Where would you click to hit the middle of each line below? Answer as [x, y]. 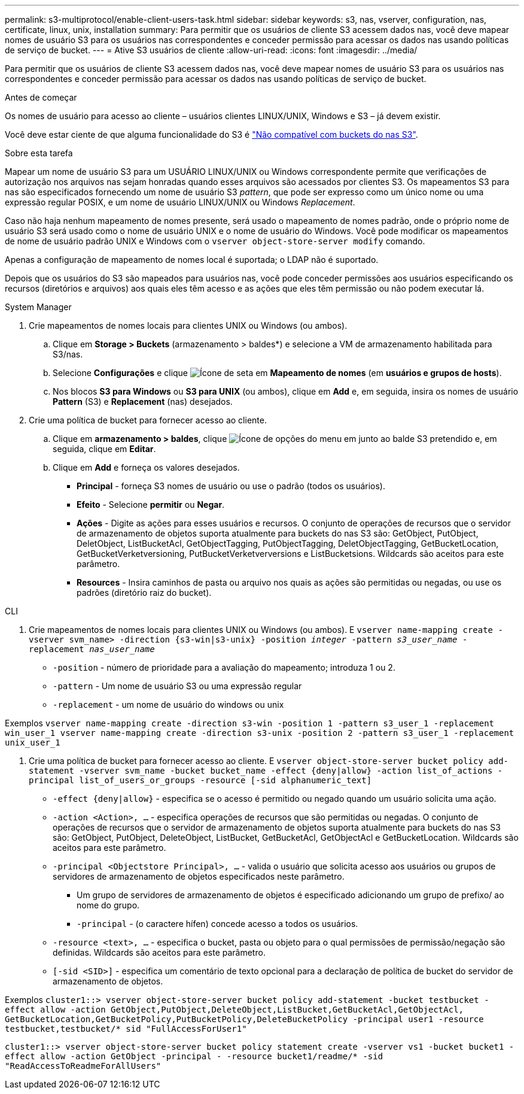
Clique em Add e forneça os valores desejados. [146, 467]
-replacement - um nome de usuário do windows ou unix [168, 704]
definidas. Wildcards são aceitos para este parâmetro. [159, 952]
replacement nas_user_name [92, 649]
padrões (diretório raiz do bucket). [144, 593]
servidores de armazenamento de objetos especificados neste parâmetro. [199, 876]
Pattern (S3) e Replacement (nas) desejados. [143, 401]
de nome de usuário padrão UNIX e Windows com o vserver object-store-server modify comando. [215, 241]
